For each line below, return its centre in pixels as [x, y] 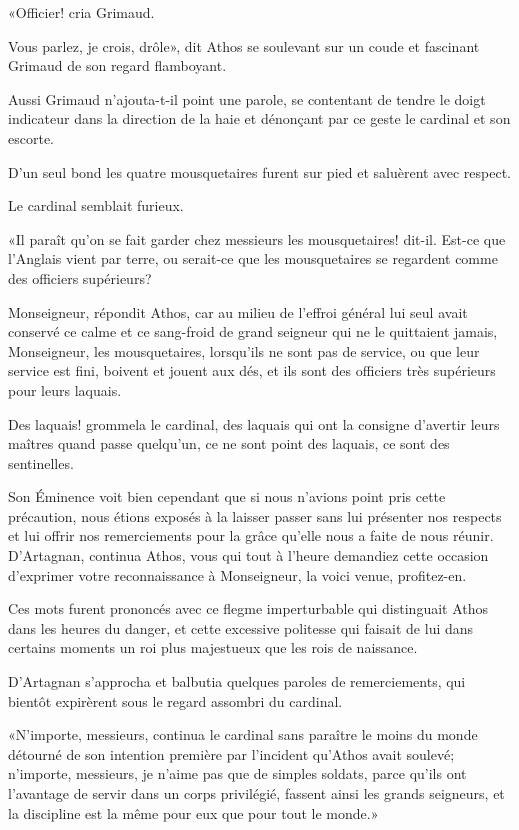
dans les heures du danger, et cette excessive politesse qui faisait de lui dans [241, 627]
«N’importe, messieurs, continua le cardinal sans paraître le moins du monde [243, 734]
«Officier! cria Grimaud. [81, 12]
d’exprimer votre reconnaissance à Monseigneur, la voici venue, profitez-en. [237, 574]
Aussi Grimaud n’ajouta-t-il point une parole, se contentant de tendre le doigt [247, 98]
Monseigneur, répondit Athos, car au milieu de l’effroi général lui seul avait [238, 311]
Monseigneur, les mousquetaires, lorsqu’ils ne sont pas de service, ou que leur [244, 350]
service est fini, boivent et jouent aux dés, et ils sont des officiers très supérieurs [252, 370]
